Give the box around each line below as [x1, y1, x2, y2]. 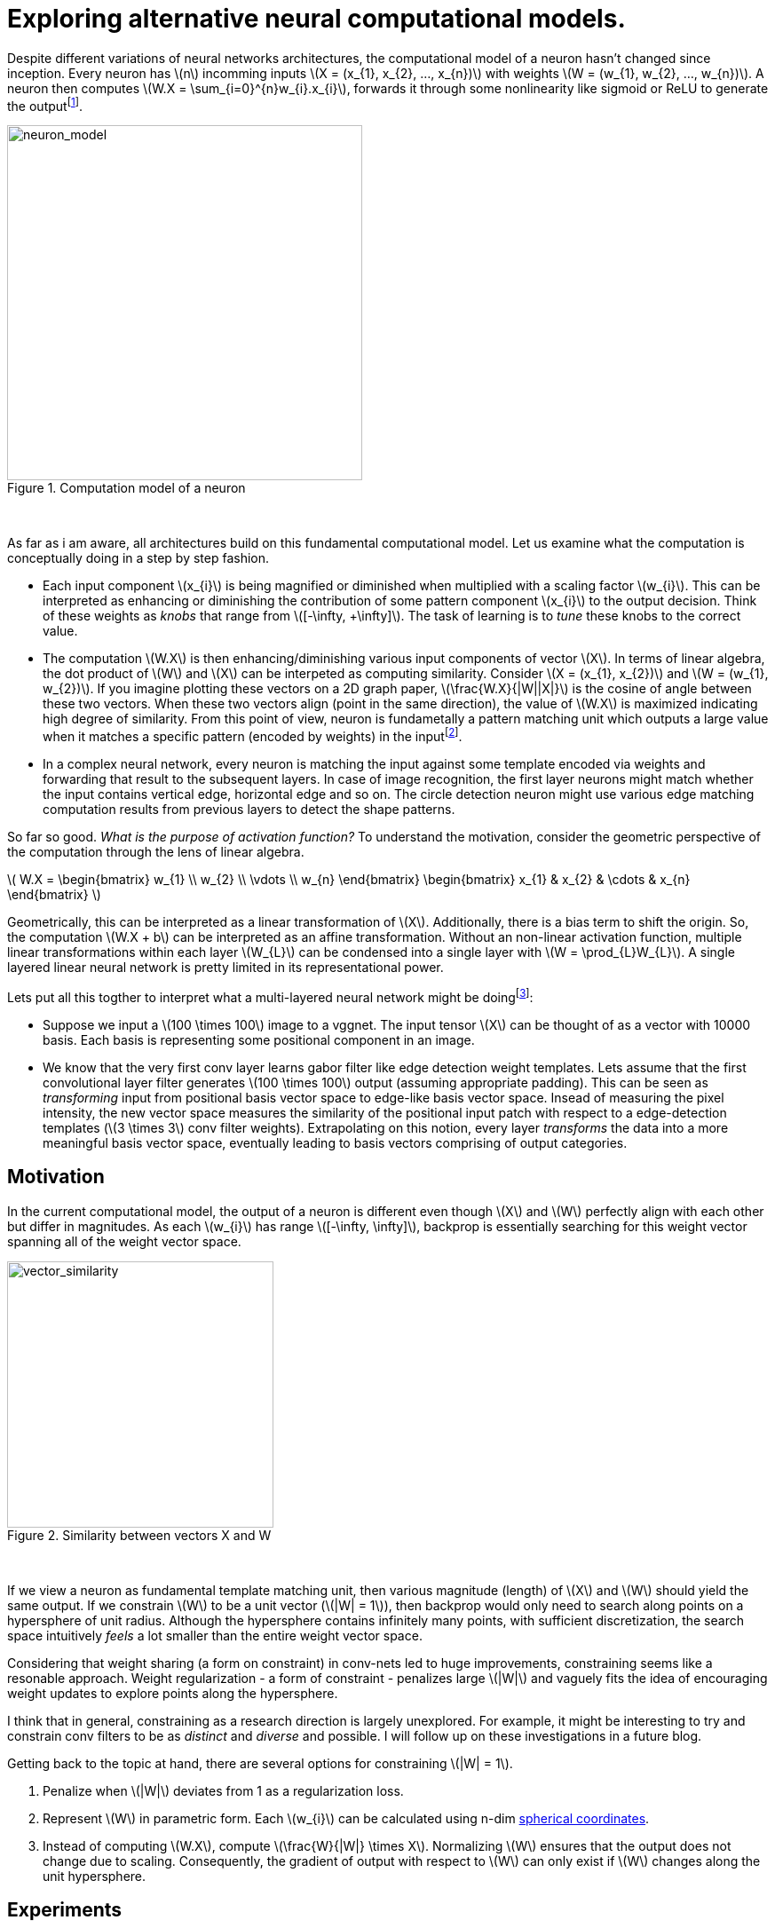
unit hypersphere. [43, 1868, 146, 1884]
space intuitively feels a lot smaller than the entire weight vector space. [7, 1627, 423, 1643]
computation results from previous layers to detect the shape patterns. [43, 802, 455, 818]
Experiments [7, 1898, 123, 1921]
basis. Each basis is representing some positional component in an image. [43, 1031, 475, 1047]
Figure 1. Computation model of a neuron [7, 480, 246, 496]
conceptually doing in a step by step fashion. [7, 550, 270, 566]
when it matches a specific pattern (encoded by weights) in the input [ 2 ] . [43, 726, 463, 745]
